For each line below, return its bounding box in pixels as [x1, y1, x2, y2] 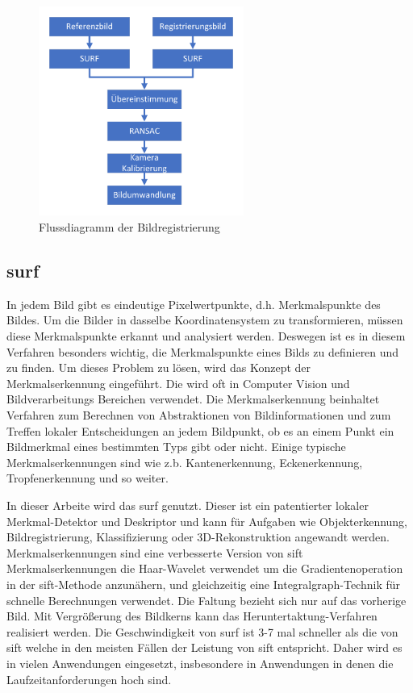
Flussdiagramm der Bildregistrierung [39, 219, 220, 236]
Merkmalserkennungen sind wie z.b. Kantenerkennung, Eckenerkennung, [6, 453, 363, 470]
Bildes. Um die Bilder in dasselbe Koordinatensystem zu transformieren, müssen [6, 311, 403, 328]
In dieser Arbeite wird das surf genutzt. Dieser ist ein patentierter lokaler [6, 496, 369, 513]
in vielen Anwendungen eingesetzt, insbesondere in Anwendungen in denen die [6, 654, 394, 671]
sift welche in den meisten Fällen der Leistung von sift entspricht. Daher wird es [6, 639, 403, 656]
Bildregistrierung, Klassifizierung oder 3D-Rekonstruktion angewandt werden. [6, 528, 390, 545]
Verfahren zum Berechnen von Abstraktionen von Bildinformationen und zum [6, 407, 391, 424]
